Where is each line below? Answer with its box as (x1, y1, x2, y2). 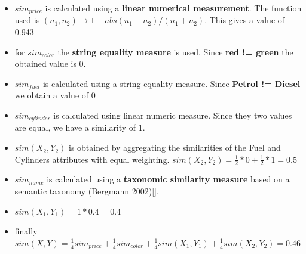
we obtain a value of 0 (14, 89, 96, 101)
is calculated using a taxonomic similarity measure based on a (47, 173, 290, 185)
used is (14, 14, 40, 26)
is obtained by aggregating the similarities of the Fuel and (68, 141, 281, 154)
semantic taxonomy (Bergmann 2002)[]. (14, 185, 159, 197)
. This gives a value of (204, 14, 285, 26)
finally (14, 225, 38, 237)
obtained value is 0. (14, 57, 86, 70)
